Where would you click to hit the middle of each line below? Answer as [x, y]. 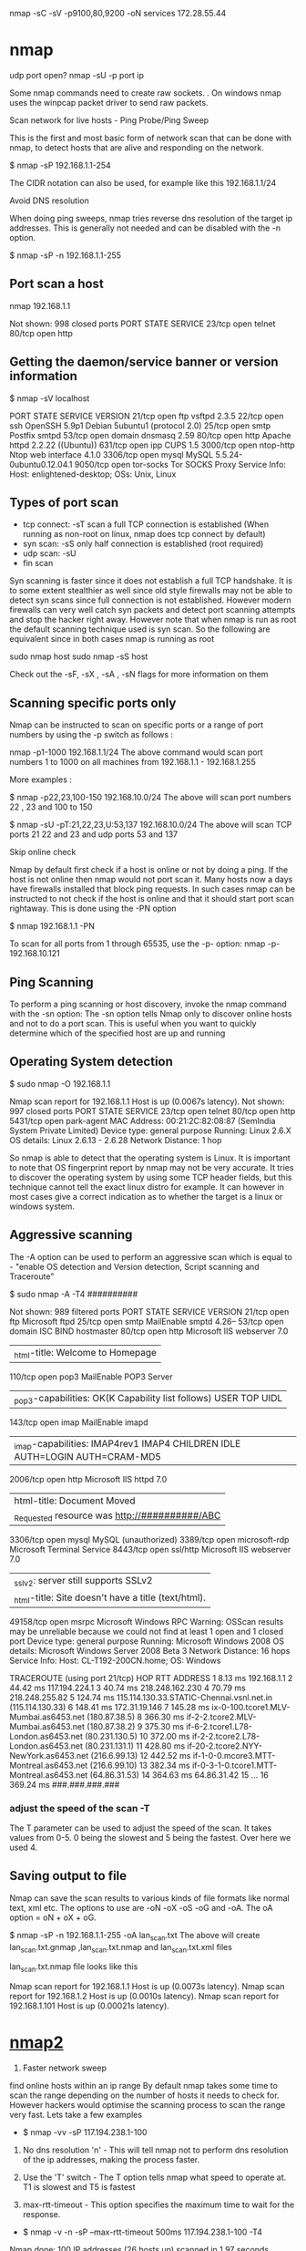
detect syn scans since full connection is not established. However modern [150, 600]
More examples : [41, 780]
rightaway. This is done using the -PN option [93, 909]
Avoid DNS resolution [49, 201]
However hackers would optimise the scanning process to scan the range [148, 2105]
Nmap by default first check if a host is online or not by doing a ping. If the [149, 870]
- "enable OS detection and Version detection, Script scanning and [134, 1266]
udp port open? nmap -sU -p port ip [76, 75]
